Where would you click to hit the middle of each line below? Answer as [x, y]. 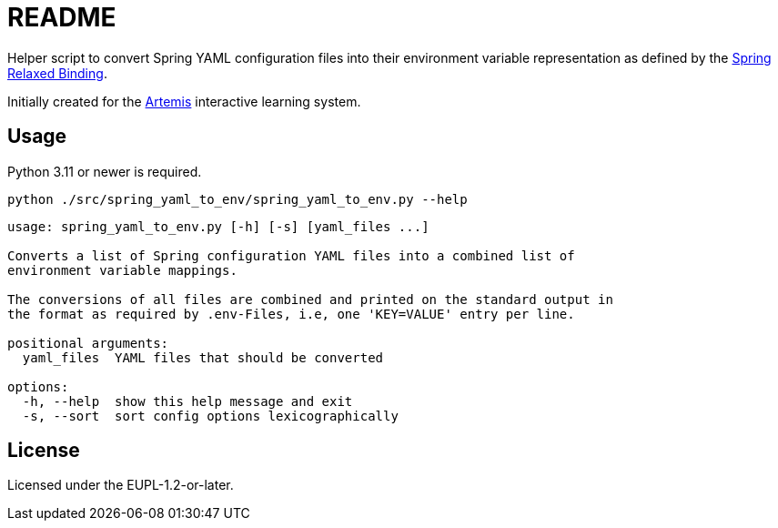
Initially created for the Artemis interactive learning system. [184, 101]
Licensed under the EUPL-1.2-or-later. [121, 485]
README [62, 17]
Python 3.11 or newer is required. [105, 171]
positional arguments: [88, 343]
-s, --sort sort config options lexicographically [210, 416]
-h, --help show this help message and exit [187, 401]
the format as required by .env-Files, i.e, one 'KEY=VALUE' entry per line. [291, 314]
